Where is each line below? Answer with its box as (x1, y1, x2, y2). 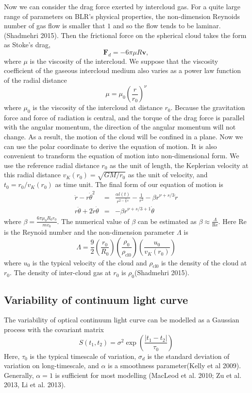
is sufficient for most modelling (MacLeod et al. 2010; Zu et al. (55, 370, 242, 380)
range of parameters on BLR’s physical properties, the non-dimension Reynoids (4, 11, 240, 21)
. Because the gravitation (170, 102, 245, 112)
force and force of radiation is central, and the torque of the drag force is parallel (4, 112, 245, 122)
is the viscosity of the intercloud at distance (33, 102, 163, 112)
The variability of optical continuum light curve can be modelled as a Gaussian (4, 315, 239, 325)
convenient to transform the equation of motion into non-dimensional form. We (4, 150, 239, 161)
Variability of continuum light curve (4, 292, 188, 307)
